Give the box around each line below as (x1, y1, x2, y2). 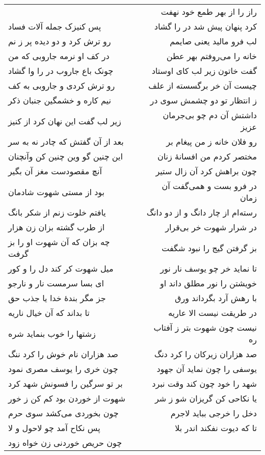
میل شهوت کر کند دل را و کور (8, 262, 114, 274)
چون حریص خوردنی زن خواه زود (8, 437, 122, 448)
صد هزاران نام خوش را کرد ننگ (8, 348, 118, 360)
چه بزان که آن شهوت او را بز (8, 236, 110, 248)
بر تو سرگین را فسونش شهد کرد (8, 378, 123, 389)
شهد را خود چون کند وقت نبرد (152, 378, 257, 389)
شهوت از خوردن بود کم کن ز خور (8, 392, 125, 404)
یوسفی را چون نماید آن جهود (156, 363, 257, 374)
